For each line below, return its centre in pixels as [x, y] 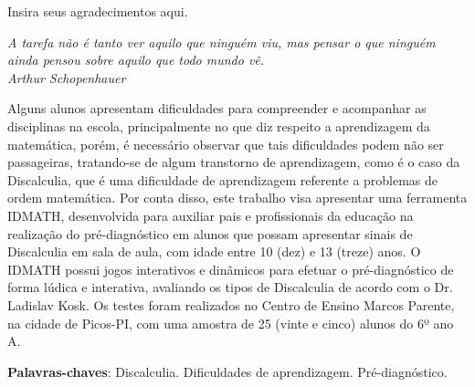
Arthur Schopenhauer [67, 77]
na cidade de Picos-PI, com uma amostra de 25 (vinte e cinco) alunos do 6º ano [231, 323]
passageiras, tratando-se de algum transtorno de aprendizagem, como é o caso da [234, 162]
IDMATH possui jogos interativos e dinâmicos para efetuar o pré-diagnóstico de [231, 269]
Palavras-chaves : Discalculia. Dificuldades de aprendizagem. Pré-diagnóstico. [227, 371]
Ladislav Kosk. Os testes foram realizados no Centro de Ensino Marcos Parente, [231, 304]
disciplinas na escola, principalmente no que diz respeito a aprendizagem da [219, 126]
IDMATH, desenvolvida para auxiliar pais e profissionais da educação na [211, 215]
